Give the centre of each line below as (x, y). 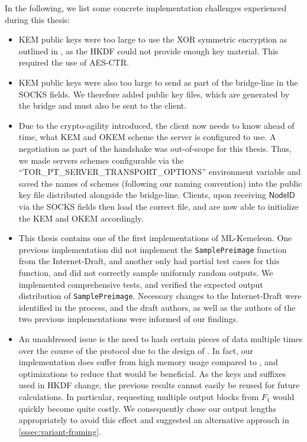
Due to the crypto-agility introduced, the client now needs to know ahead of (156, 125)
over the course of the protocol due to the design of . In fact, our (136, 350)
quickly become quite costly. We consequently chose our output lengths (147, 408)
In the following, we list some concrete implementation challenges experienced (146, 8)
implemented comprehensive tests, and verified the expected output (141, 284)
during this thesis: (37, 19)
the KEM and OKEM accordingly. (81, 218)
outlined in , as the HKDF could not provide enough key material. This (148, 51)
